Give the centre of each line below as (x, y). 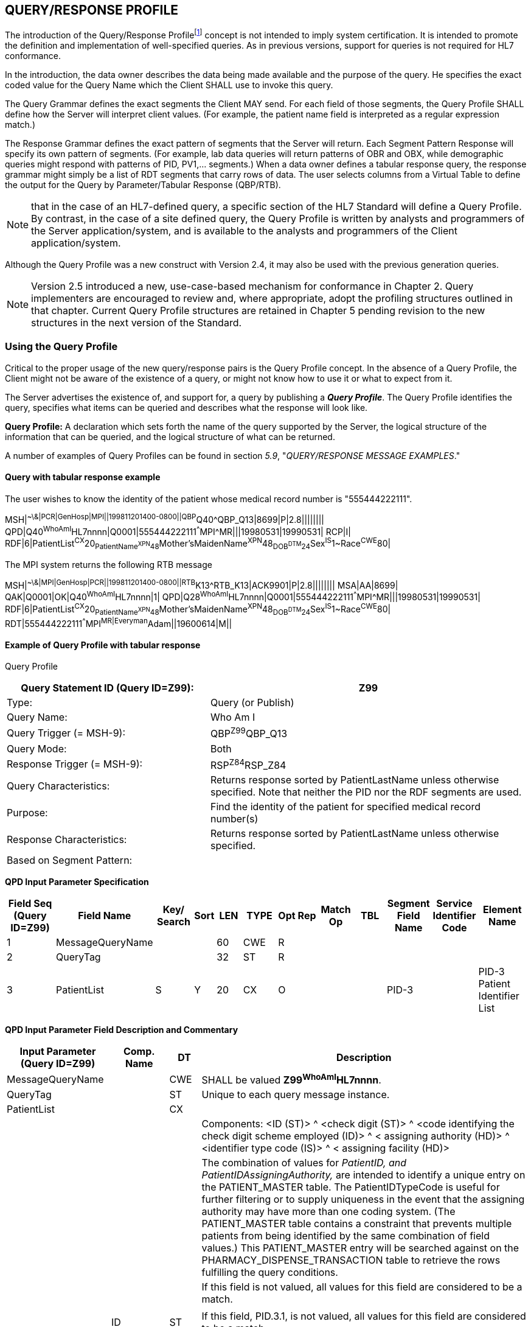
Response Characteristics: (67, 840)
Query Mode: (37, 748)
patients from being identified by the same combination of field (345, 1236)
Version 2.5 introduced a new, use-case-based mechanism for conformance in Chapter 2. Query (252, 286)
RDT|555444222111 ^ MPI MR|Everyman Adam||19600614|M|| (119, 622)
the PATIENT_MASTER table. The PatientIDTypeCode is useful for (351, 1187)
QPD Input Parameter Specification (77, 882)
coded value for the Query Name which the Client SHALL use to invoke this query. (169, 85)
